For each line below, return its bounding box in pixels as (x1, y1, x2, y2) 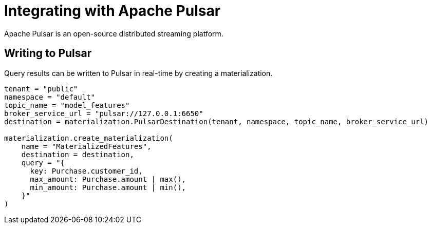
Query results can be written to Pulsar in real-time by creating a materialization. (4, 68, 273, 78)
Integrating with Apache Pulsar (4, 2, 221, 20)
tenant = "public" (4, 84, 78, 93)
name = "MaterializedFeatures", (21, 142, 152, 150)
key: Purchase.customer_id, (30, 166, 143, 175)
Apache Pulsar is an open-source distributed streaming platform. (4, 29, 223, 38)
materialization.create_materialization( (4, 134, 173, 142)
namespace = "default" (4, 92, 96, 101)
